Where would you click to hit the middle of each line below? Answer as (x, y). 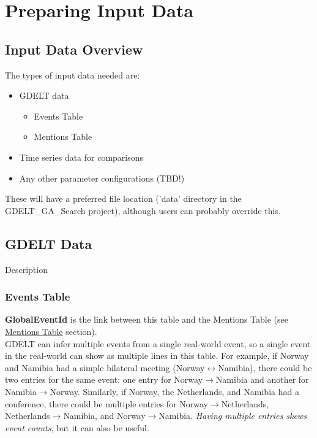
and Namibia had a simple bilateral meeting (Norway (105, 367)
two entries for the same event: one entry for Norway (104, 379)
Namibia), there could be (265, 367)
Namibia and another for (262, 379)
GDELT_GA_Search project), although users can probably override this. (143, 210)
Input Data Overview (74, 49)
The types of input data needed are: (73, 75)
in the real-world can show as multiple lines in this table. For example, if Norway (157, 355)
